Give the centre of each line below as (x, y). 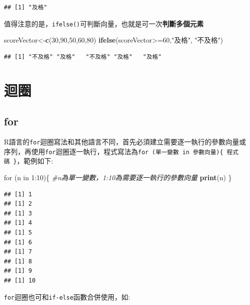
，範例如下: (35, 161)
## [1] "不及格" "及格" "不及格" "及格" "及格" (83, 57)
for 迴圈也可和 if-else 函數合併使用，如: (67, 296)
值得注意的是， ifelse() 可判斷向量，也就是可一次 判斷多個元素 (104, 23)
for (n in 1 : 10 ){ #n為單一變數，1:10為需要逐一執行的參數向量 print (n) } (118, 177)
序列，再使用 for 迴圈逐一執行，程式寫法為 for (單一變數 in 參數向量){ (114, 151)
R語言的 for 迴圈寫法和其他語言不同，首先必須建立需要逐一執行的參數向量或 (125, 142)
